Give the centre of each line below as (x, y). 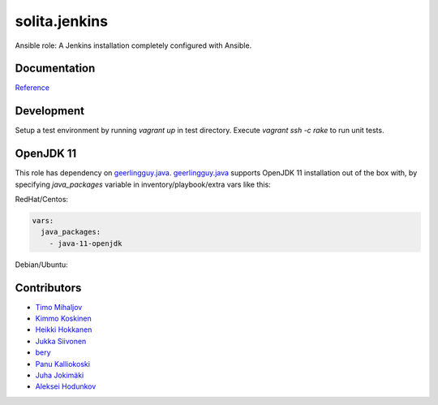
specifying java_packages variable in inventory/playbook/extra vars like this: (143, 184)
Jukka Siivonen (61, 341)
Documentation (55, 69)
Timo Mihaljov (59, 307)
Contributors (48, 288)
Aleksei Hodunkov (66, 386)
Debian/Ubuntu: (41, 265)
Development (50, 111)
